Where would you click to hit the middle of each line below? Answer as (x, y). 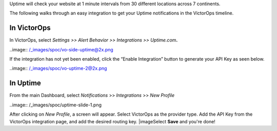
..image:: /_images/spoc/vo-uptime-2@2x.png (58, 68)
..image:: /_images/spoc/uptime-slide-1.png (56, 105)
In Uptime (25, 83)
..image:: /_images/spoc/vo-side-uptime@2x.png (62, 49)
